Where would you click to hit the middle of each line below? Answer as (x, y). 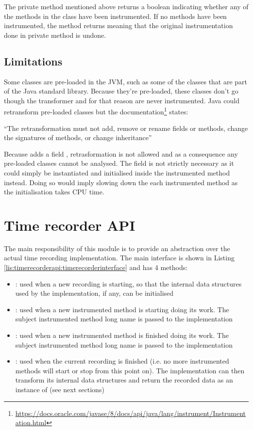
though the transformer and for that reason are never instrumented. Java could (122, 100)
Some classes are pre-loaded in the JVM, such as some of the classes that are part (126, 81)
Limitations (33, 61)
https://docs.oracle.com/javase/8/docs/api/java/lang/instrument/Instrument (131, 413)
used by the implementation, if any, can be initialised (94, 293)
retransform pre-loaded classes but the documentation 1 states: (96, 111)
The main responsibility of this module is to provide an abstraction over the (117, 248)
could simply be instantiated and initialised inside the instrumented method (117, 172)
